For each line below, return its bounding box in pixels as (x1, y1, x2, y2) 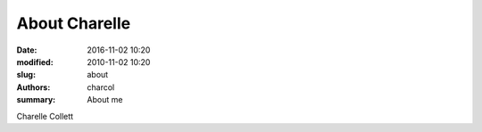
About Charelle (16, 13, 131, 33)
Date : (16, 45, 37, 55)
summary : (16, 95, 56, 105)
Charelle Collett (16, 111, 74, 121)
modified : (16, 56, 54, 67)
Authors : (16, 81, 51, 93)
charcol (87, 81, 115, 93)
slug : (16, 70, 36, 80)
